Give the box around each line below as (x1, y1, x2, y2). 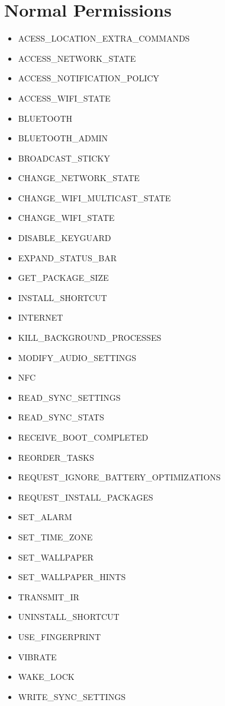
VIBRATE (18, 650, 57, 663)
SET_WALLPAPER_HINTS (18, 571, 126, 583)
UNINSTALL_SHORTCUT (18, 610, 120, 623)
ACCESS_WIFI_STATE (18, 91, 111, 104)
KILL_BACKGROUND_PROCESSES (18, 331, 162, 344)
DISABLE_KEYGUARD (18, 232, 111, 244)
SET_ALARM (18, 511, 72, 523)
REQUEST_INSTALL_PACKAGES (18, 490, 153, 503)
